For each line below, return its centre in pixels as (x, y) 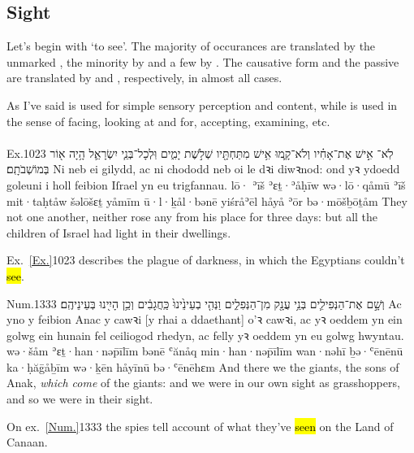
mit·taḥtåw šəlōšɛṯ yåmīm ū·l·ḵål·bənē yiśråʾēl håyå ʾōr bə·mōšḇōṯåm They (207, 200)
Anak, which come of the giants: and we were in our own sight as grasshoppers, (203, 383)
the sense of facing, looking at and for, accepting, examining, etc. (168, 121)
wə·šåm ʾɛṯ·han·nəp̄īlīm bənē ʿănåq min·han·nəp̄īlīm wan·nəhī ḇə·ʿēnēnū (205, 351)
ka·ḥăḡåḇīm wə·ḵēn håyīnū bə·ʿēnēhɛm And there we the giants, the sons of (203, 366)
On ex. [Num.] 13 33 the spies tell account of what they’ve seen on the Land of (200, 426)
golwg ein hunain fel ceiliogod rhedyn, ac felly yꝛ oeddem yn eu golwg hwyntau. (205, 335)
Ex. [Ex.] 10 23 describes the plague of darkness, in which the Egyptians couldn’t (206, 260)
